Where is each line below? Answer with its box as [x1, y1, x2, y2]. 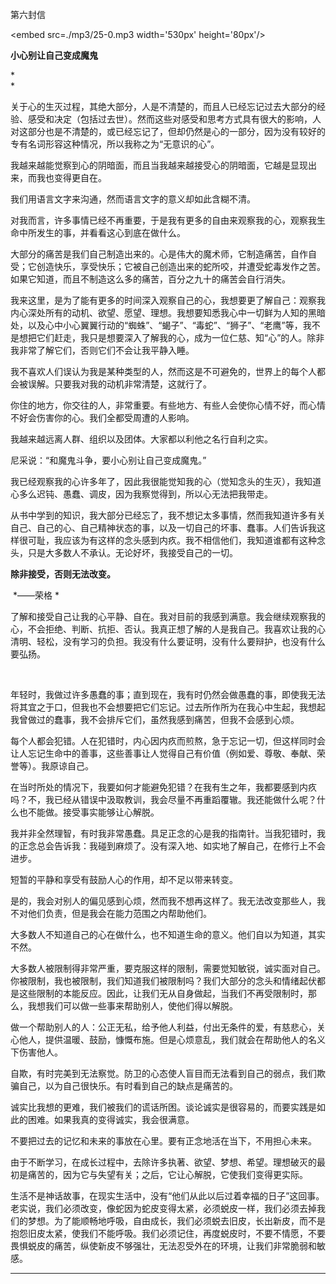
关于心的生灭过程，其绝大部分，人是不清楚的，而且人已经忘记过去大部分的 [10, 101, 317, 112]
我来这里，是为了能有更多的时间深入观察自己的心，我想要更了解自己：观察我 [10, 294, 326, 306]
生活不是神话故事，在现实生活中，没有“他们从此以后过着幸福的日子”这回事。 [10, 1190, 325, 1202]
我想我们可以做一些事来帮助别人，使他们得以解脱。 [27, 1000, 238, 1012]
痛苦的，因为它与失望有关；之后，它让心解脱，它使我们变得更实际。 [27, 1169, 308, 1180]
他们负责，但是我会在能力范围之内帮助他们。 [27, 908, 212, 919]
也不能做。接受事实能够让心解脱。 [18, 806, 160, 818]
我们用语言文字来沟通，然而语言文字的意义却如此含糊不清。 [10, 193, 256, 205]
